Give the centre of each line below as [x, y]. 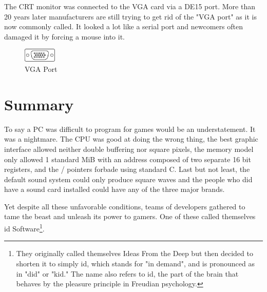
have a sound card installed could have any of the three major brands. [115, 189]
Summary [39, 104]
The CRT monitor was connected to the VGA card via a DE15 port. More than [130, 6]
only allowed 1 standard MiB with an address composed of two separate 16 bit [128, 159]
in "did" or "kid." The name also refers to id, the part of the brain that [127, 273]
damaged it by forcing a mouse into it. [65, 36]
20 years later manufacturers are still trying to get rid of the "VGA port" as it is [130, 16]
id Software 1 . [24, 228]
